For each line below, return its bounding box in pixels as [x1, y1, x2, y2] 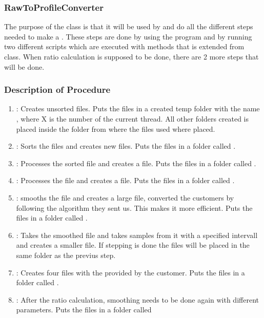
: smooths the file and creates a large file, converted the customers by [16, 192, 234, 203]
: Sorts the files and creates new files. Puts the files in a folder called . [16, 141, 236, 151]
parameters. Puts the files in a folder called [16, 304, 152, 315]
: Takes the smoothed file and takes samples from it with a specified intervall [16, 229, 258, 240]
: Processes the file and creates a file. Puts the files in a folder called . [16, 175, 235, 186]
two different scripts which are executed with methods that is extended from [4, 41, 245, 52]
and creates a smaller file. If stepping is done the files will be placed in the [16, 240, 250, 250]
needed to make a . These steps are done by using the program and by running [4, 31, 252, 42]
